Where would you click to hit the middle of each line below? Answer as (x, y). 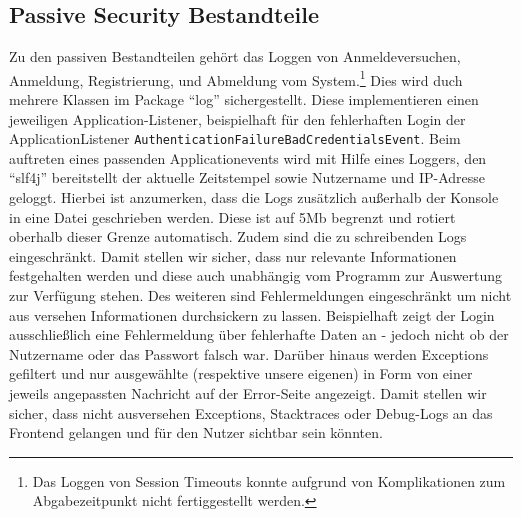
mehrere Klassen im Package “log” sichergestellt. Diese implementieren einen (244, 99)
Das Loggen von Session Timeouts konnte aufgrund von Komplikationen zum (269, 480)
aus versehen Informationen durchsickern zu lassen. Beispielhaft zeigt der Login (252, 314)
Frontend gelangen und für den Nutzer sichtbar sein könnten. (196, 432)
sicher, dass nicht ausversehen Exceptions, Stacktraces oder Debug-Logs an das (251, 412)
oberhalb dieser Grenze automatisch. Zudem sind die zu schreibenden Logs (238, 236)
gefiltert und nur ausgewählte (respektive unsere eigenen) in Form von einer (241, 373)
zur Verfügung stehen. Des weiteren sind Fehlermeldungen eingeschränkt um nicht (260, 295)
